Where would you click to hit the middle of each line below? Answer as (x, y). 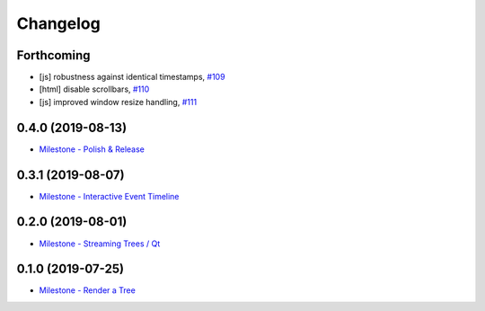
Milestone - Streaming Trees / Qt (100, 244)
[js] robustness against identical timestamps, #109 (132, 77)
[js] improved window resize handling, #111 (118, 102)
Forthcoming (53, 55)
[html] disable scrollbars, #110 (94, 89)
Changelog (58, 23)
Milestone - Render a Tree (88, 290)
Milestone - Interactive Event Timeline (109, 196)
